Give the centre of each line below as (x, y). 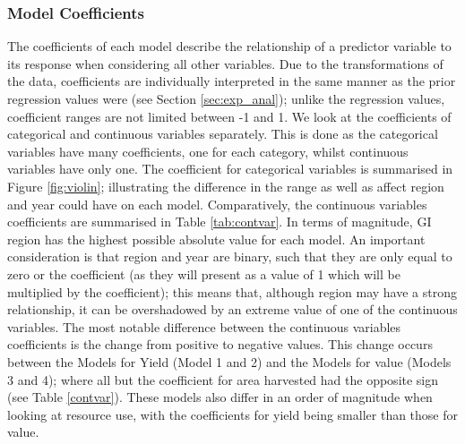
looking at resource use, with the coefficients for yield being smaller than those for (233, 414)
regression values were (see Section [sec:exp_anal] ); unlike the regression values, (226, 98)
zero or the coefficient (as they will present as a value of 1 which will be (204, 273)
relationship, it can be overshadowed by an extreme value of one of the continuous (232, 309)
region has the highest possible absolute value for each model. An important (216, 239)
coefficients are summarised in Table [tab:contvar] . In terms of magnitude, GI (220, 222)
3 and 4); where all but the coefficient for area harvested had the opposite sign (223, 379)
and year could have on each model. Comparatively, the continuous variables (217, 204)
